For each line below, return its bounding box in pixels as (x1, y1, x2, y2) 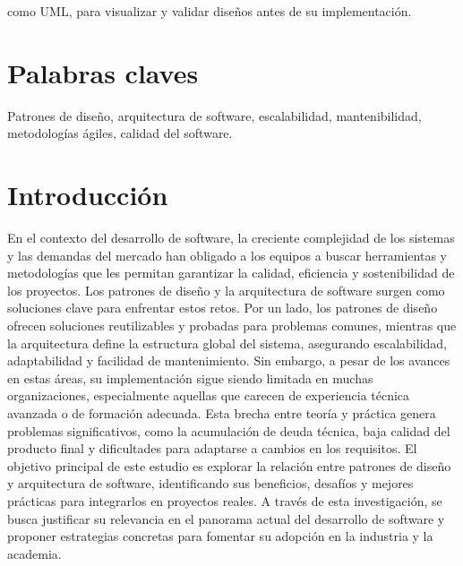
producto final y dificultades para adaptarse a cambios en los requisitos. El (7, 439, 417, 458)
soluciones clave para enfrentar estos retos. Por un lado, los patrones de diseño (7, 298, 438, 317)
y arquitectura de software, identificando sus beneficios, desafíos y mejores (7, 474, 414, 493)
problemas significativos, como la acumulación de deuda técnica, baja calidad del (7, 421, 450, 440)
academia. (7, 544, 62, 562)
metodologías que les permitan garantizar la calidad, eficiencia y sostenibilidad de (7, 263, 455, 282)
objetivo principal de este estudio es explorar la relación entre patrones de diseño (7, 456, 451, 475)
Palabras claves (7, 54, 199, 90)
